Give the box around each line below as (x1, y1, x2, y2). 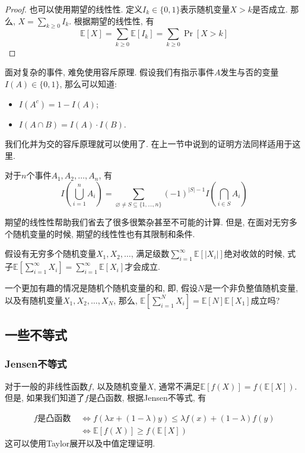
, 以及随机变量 (91, 379, 147, 392)
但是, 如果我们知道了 (5, 391, 85, 404)
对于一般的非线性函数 (5, 379, 88, 392)
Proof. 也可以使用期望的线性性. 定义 (5, 3, 143, 15)
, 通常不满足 (154, 379, 201, 392)
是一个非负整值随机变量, (204, 282, 298, 294)
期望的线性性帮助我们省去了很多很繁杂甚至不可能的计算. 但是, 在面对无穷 (5, 216, 290, 228)
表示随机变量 (180, 3, 230, 15)
